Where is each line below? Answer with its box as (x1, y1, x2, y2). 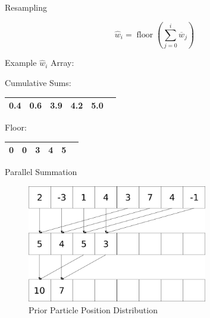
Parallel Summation (5, 166, 77, 178)
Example (5, 56, 37, 69)
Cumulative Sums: (5, 76, 71, 88)
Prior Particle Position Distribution (29, 303, 158, 316)
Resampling (5, 1, 48, 13)
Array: (51, 56, 74, 69)
